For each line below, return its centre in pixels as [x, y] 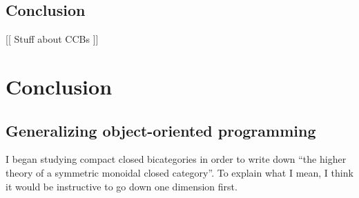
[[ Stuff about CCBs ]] [52, 39]
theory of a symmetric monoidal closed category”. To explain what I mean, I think [179, 172]
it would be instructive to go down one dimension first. [122, 186]
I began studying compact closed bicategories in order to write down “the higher [176, 159]
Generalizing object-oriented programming [161, 130]
